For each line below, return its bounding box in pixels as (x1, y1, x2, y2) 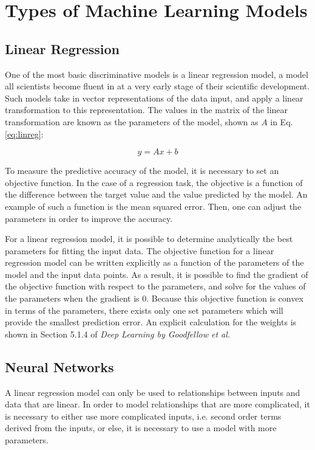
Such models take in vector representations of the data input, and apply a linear (5, 91, 303, 104)
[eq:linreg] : (5, 127, 44, 140)
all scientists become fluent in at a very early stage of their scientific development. (5, 80, 310, 92)
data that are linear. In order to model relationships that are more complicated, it (5, 398, 310, 410)
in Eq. (270, 115, 293, 128)
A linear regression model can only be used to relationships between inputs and (5, 386, 300, 398)
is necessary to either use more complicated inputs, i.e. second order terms (5, 409, 282, 422)
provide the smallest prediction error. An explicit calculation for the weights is (5, 316, 297, 328)
